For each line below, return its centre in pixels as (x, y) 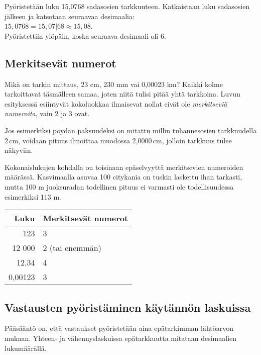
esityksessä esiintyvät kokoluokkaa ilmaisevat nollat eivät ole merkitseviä (116, 103)
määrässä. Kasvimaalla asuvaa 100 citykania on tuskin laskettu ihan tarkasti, (123, 177)
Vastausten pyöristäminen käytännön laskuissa (128, 307)
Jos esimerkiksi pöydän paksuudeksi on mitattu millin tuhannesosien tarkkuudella (131, 130)
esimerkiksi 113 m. (33, 196)
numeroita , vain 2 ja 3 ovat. (47, 113)
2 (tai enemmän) (72, 248)
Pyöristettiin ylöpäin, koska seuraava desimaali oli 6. (85, 35)
